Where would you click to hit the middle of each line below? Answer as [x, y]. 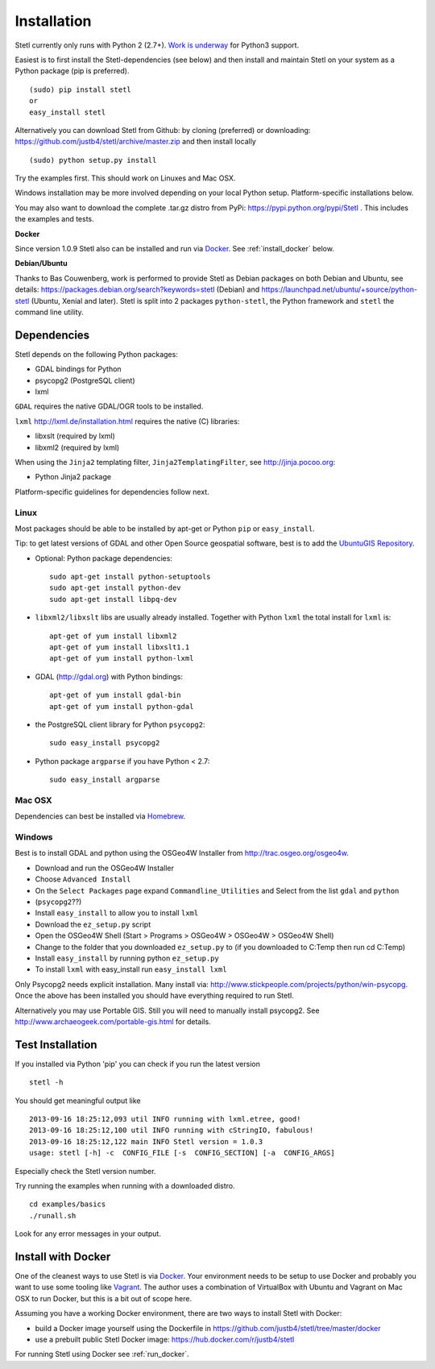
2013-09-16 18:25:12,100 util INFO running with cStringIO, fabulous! [172, 1130]
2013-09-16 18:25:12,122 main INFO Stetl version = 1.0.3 [146, 1141]
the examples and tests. [54, 219]
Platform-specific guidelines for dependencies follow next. [112, 492]
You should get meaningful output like [78, 1101]
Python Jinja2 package [73, 477]
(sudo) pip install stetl [81, 89]
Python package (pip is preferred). [72, 71]
